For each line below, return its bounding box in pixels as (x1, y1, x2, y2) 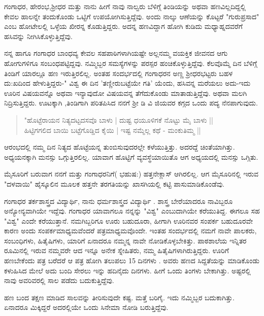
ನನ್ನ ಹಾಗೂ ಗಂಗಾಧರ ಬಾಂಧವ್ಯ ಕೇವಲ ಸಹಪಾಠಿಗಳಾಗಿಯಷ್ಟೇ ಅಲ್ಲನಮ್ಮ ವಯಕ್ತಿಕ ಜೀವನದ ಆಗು (4, 48, 228, 58)
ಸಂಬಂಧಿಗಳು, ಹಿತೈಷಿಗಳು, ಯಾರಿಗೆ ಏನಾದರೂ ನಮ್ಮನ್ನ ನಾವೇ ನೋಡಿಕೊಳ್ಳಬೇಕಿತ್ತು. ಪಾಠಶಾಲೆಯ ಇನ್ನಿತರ (4, 235, 247, 245)
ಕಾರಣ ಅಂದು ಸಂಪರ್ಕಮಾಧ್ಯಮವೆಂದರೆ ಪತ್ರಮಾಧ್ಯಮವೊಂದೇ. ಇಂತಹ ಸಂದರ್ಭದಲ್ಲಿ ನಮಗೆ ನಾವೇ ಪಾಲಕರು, (4, 225, 257, 236)
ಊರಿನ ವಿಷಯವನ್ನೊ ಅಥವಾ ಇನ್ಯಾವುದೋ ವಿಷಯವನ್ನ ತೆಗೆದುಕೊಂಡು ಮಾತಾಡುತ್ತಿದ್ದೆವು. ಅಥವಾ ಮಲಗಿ (4, 87, 247, 98)
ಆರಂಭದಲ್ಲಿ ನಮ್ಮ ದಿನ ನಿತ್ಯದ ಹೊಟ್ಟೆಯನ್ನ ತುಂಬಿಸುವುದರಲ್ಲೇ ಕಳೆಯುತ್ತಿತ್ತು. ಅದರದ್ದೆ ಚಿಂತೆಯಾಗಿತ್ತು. (4, 142, 235, 152)
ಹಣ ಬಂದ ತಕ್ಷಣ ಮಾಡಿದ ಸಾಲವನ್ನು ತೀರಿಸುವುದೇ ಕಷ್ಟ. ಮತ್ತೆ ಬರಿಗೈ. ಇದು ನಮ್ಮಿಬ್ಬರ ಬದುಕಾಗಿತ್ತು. (4, 292, 235, 302)
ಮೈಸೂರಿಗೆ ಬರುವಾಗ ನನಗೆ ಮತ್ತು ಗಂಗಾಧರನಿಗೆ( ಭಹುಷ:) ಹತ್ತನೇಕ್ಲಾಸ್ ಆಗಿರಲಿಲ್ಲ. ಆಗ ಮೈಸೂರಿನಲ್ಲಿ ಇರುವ (4, 168, 259, 179)
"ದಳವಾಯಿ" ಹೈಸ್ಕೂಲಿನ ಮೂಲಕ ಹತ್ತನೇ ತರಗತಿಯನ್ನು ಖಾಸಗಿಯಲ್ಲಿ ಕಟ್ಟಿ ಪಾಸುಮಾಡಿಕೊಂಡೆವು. (4, 178, 224, 189)
